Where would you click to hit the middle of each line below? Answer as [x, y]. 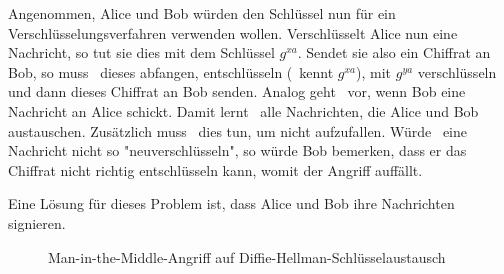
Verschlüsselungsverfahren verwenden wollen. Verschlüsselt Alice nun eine [233, 32]
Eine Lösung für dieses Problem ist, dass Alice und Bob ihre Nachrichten [231, 203]
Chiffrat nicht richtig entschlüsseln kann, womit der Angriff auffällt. [215, 169]
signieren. [37, 222]
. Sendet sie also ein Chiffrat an [394, 52]
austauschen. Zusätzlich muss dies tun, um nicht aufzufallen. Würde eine [238, 130]
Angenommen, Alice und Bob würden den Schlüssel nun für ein [202, 13]
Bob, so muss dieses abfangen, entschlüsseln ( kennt [171, 71]
